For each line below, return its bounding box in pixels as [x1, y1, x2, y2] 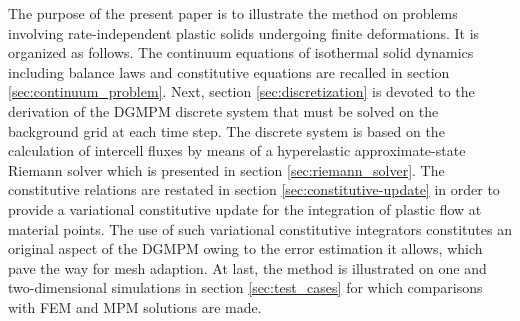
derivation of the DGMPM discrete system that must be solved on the [8, 100, 439, 121]
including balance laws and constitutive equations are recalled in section [8, 61, 450, 82]
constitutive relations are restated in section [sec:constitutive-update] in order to [8, 179, 500, 200]
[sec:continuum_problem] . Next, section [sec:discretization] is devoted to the [8, 81, 475, 102]
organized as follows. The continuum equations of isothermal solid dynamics [8, 42, 474, 63]
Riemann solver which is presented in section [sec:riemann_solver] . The [8, 159, 445, 180]
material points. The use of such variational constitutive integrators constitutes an [8, 218, 512, 239]
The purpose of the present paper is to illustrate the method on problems [8, 3, 458, 23]
